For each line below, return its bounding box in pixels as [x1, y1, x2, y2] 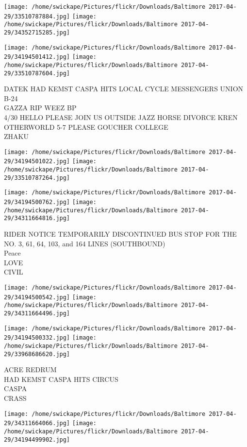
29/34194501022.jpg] [4, 158, 70, 165]
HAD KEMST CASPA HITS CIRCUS [4, 374, 118, 384]
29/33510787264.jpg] [4, 174, 70, 181]
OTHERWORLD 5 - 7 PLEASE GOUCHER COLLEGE [4, 121, 168, 132]
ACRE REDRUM [4, 364, 57, 375]
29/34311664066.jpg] [4, 420, 70, 427]
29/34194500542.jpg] [4, 293, 70, 301]
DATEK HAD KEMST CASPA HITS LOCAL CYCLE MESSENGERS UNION [4, 84, 244, 94]
